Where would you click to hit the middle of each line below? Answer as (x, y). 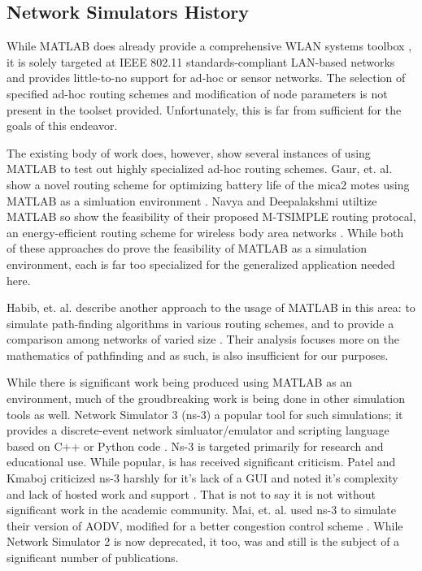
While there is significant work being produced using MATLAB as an (180, 382)
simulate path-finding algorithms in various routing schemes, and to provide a (200, 323)
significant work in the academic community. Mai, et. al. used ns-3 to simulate (202, 510)
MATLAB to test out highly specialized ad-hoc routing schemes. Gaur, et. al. (200, 169)
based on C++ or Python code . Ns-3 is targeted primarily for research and (195, 446)
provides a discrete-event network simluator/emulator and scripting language (198, 430)
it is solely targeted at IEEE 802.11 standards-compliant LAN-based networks (201, 61)
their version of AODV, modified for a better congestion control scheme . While (205, 525)
